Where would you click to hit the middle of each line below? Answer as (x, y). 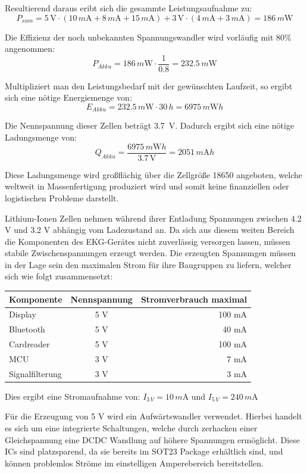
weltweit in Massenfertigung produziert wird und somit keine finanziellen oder (147, 186)
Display (23, 314)
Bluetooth (27, 329)
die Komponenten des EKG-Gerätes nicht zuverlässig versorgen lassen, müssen (148, 241)
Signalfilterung (35, 373)
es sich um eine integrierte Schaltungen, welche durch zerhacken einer (131, 428)
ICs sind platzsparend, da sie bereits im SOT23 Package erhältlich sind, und (144, 451)
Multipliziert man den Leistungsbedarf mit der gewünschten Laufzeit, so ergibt (149, 85)
